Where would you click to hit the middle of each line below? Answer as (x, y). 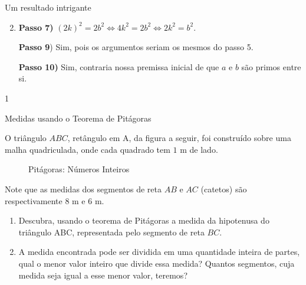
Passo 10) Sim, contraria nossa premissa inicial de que (119, 66)
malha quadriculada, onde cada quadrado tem (88, 149)
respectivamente (34, 200)
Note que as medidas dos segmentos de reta (83, 189)
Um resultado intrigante (48, 7)
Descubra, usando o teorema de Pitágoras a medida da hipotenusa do (144, 220)
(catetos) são (224, 189)
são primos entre (271, 66)
